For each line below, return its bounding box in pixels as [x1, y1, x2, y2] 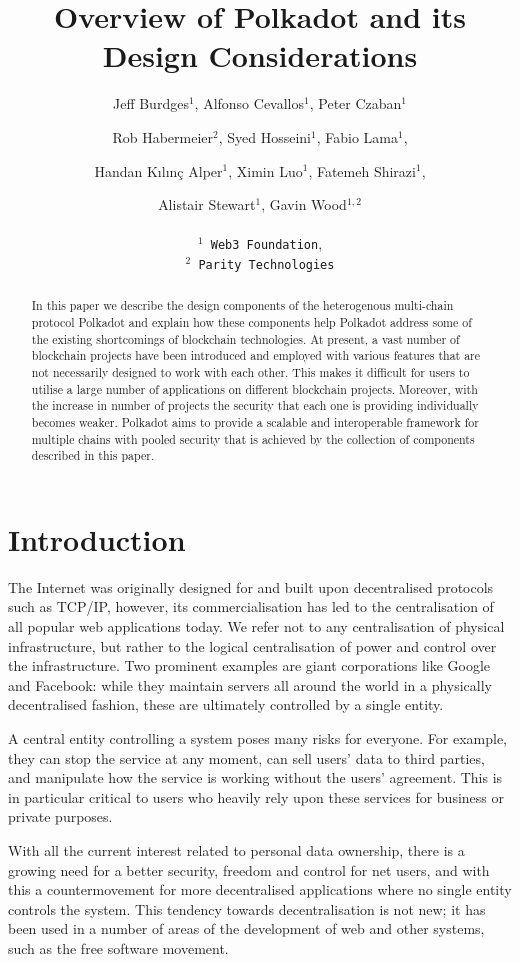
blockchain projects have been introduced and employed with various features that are [31, 347, 481, 364]
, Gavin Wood [261, 194, 347, 215]
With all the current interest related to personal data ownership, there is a [8, 840, 465, 861]
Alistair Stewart [158, 194, 256, 215]
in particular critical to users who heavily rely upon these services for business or [8, 786, 504, 807]
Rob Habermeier [112, 126, 213, 147]
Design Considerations [102, 35, 418, 76]
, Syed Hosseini [218, 126, 312, 147]
